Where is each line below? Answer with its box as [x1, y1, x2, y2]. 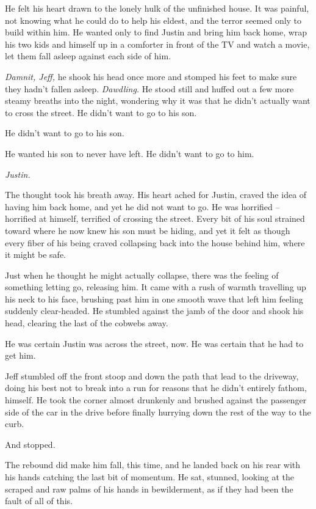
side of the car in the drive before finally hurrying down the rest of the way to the [5, 405, 311, 418]
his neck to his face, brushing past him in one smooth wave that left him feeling [5, 292, 303, 305]
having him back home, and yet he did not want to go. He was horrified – [5, 200, 280, 213]
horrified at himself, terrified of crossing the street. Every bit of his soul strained [5, 212, 305, 225]
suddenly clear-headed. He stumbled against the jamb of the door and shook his [5, 304, 304, 317]
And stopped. [5, 438, 56, 450]
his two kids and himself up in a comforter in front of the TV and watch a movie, [5, 37, 310, 50]
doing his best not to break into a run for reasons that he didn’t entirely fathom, [5, 381, 307, 394]
